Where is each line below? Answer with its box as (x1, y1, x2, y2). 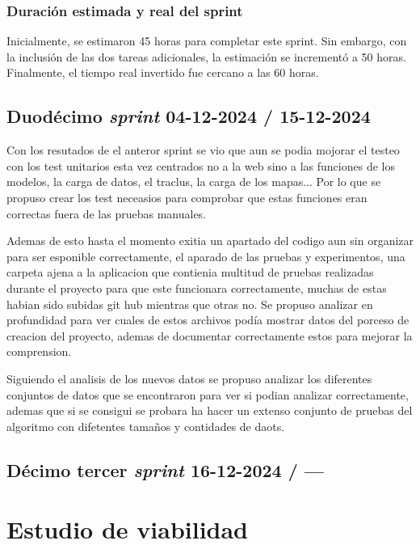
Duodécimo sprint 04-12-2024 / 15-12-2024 (6, 104, 371, 129)
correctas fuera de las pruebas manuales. (6, 205, 207, 222)
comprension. (6, 343, 72, 360)
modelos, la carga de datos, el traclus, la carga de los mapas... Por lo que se (6, 173, 381, 190)
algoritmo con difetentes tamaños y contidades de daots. (6, 417, 285, 434)
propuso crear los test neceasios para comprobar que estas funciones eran (6, 188, 367, 205)
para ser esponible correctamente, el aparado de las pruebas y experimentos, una (6, 247, 405, 264)
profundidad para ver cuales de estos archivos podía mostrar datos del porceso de (6, 311, 409, 328)
